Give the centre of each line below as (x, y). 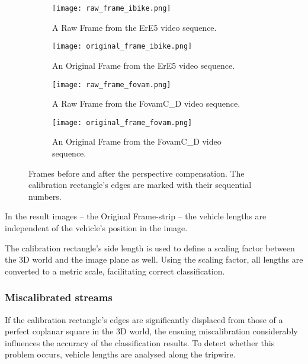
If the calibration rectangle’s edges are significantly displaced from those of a (144, 319)
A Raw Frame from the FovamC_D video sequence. (146, 103)
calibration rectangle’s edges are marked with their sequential (140, 185)
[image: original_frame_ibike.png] (122, 47)
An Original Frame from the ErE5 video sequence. (144, 65)
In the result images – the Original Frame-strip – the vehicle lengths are (136, 216)
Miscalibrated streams (59, 297)
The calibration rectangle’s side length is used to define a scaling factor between (150, 248)
